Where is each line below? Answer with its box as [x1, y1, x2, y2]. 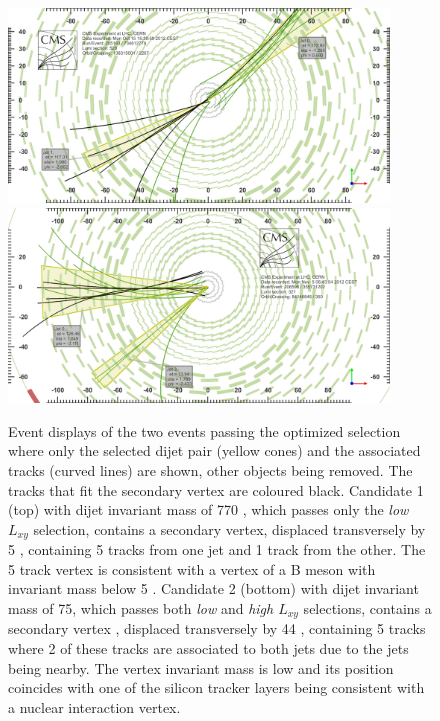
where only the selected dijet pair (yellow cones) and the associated [8, 440, 421, 461]
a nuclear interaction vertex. [8, 696, 181, 717]
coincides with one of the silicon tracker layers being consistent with [8, 677, 425, 698]
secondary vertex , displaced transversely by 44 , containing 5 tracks [8, 618, 426, 639]
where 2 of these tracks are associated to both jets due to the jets [8, 637, 409, 658]
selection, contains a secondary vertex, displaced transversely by [33, 518, 426, 539]
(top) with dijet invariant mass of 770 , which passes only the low [8, 499, 409, 520]
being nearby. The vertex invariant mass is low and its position [8, 657, 394, 678]
